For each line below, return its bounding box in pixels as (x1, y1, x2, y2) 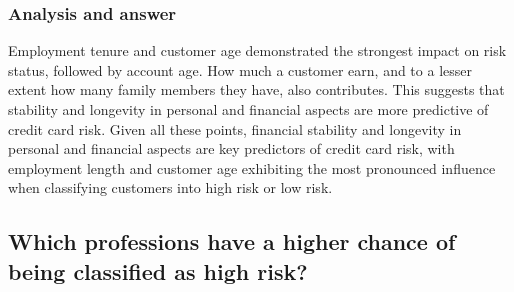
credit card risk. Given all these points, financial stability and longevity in (8, 118, 462, 139)
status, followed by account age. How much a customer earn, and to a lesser (8, 59, 472, 80)
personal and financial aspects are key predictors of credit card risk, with (8, 138, 455, 159)
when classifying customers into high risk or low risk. (8, 177, 333, 198)
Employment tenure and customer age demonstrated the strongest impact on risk (8, 40, 507, 61)
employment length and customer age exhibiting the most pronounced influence (8, 157, 496, 178)
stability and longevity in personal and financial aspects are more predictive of (8, 99, 489, 119)
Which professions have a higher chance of (8, 226, 456, 257)
